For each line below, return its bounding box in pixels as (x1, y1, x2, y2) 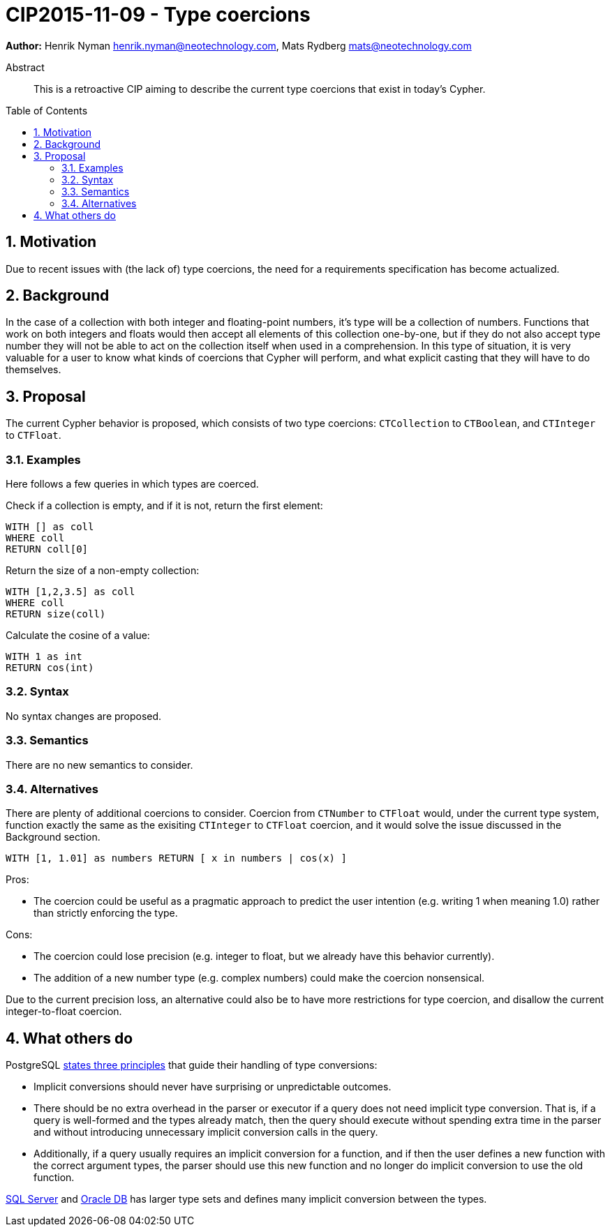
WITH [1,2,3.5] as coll (6, 586, 135, 598)
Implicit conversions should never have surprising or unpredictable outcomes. (34, 1081, 392, 1093)
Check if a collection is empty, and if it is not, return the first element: (6, 499, 323, 512)
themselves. (6, 363, 61, 376)
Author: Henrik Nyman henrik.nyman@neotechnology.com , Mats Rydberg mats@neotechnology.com (6, 39, 472, 52)
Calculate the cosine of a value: (6, 629, 150, 642)
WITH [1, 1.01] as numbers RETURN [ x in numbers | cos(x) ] (6, 852, 347, 864)
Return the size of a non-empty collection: (6, 564, 200, 577)
